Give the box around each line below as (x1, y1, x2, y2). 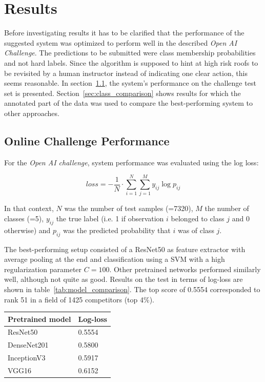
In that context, (4, 203, 54, 214)
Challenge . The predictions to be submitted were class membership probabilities (4, 47, 256, 58)
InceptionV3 (8, 352, 46, 363)
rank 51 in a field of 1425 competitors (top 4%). (4, 294, 154, 304)
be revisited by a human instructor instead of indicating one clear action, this (4, 67, 248, 78)
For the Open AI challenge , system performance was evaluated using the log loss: (4, 157, 259, 167)
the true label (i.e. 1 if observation (56, 213, 164, 223)
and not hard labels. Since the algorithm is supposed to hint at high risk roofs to (4, 57, 258, 68)
